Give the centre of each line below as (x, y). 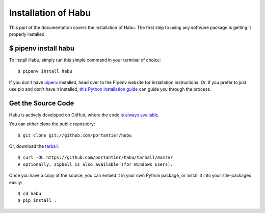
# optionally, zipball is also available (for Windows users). (95, 164)
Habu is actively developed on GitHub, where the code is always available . (84, 115)
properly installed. (27, 34)
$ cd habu (29, 194)
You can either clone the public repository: (52, 124)
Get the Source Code (41, 103)
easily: (16, 182)
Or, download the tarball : (34, 146)
